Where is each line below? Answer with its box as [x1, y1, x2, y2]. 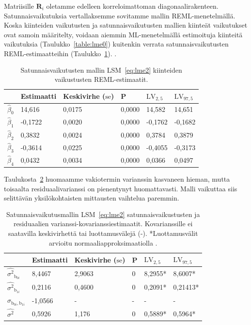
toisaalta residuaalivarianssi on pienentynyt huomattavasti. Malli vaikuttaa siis [4, 183, 237, 193]
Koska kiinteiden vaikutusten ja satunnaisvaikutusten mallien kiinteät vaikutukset [4, 20, 248, 30]
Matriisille [4, 1, 34, 11]
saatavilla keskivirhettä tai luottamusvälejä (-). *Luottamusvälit [8, 228, 198, 238]
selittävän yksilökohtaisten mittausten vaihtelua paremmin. [4, 193, 179, 203]
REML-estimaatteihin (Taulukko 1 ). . [4, 48, 117, 58]
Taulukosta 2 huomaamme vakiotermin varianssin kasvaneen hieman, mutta [4, 174, 230, 184]
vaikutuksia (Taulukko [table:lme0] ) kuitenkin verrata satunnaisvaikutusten [4, 39, 229, 49]
